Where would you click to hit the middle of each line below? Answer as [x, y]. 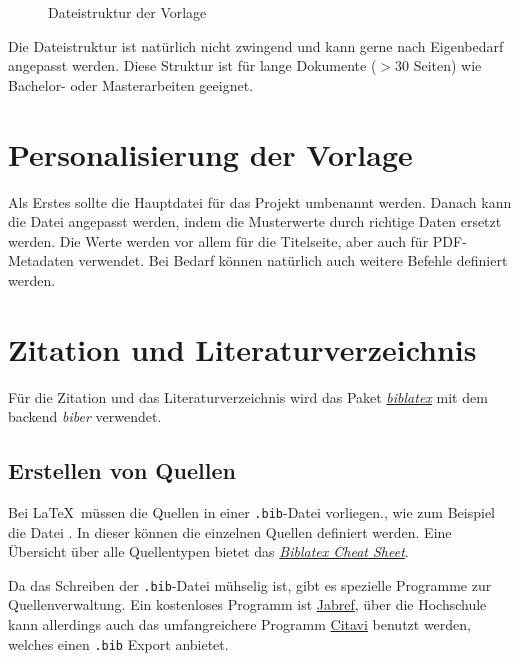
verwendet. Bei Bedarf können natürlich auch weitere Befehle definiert [293, 260]
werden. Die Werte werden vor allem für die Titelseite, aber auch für [218, 240]
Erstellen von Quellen [122, 470]
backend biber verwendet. [85, 416]
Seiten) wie [447, 65]
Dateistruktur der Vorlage [127, 12]
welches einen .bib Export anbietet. [118, 643]
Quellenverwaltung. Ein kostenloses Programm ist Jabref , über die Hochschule [247, 604]
